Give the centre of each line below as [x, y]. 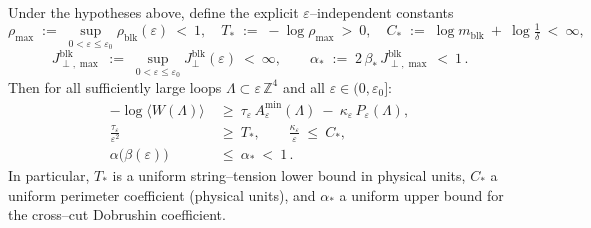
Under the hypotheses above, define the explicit [153, 12]
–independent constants [381, 12]
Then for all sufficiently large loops [115, 86]
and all [303, 86]
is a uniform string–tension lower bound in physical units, [289, 174]
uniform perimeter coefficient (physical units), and [162, 194]
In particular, [49, 174]
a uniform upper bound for [421, 194]
